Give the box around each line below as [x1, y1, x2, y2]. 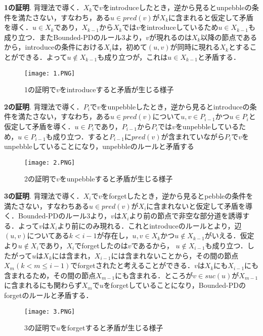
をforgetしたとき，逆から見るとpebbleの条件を [102, 191, 253, 201]
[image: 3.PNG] [24, 308, 75, 315]
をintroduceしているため [140, 22, 218, 32]
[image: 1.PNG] [24, 69, 75, 77]
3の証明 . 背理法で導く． [4, 191, 83, 201]
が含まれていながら [161, 131, 225, 141]
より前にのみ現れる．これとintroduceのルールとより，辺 [57, 220, 242, 231]
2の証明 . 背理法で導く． [4, 101, 83, 111]
